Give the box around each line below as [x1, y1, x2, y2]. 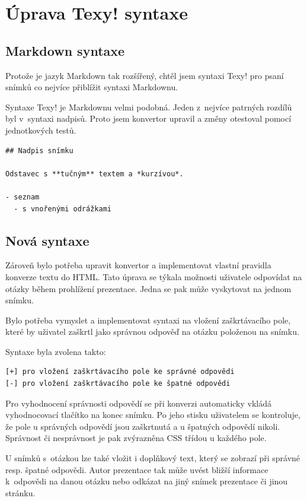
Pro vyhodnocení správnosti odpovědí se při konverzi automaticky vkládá [5, 397, 272, 409]
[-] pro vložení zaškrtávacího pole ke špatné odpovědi [5, 379, 231, 388]
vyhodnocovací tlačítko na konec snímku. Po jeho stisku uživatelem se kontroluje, [5, 408, 300, 421]
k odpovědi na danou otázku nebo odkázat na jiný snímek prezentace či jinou [5, 475, 288, 487]
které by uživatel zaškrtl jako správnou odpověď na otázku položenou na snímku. [5, 325, 299, 338]
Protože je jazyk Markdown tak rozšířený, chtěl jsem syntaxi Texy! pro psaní [5, 69, 284, 81]
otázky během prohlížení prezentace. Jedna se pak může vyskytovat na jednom [5, 282, 292, 294]
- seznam [5, 192, 40, 201]
